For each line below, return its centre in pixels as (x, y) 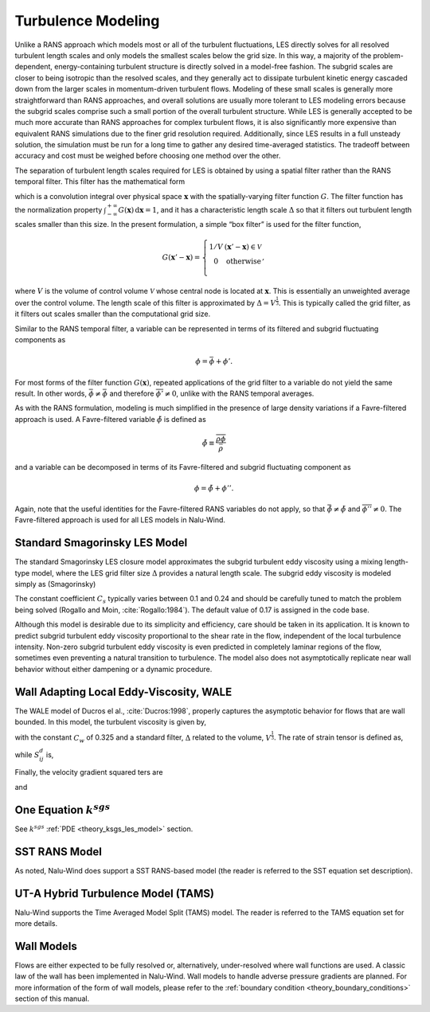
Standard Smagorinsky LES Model (101, 543)
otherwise (244, 262)
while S (27, 754)
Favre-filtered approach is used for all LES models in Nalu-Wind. (120, 520)
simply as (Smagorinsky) (55, 584)
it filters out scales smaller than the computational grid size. (113, 314)
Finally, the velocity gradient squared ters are (89, 772)
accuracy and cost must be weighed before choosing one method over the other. (148, 156)
